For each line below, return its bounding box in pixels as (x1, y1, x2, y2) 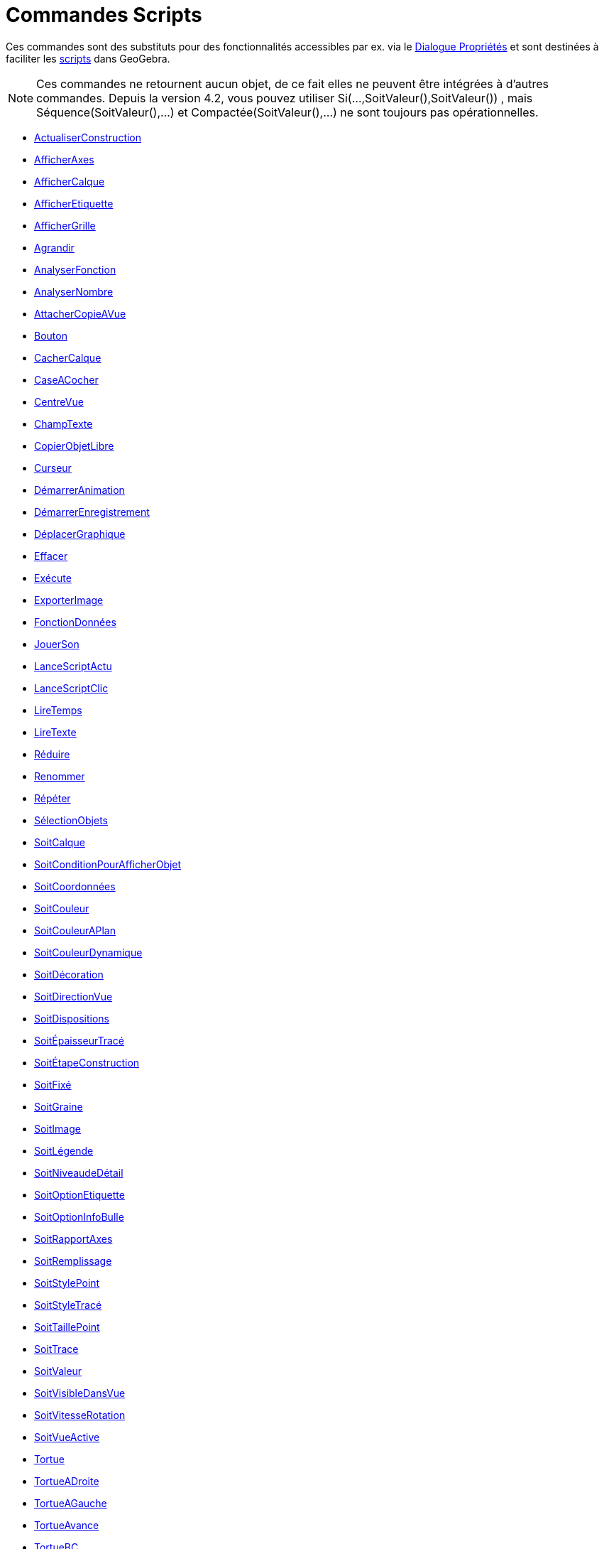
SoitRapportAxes (34, 1232, 113, 1245)
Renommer (34, 770, 85, 782)
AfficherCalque (34, 175, 105, 188)
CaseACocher (34, 373, 99, 386)
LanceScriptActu (34, 659, 112, 672)
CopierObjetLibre (34, 439, 114, 452)
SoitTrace (34, 1342, 79, 1355)
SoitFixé (34, 1078, 72, 1091)
